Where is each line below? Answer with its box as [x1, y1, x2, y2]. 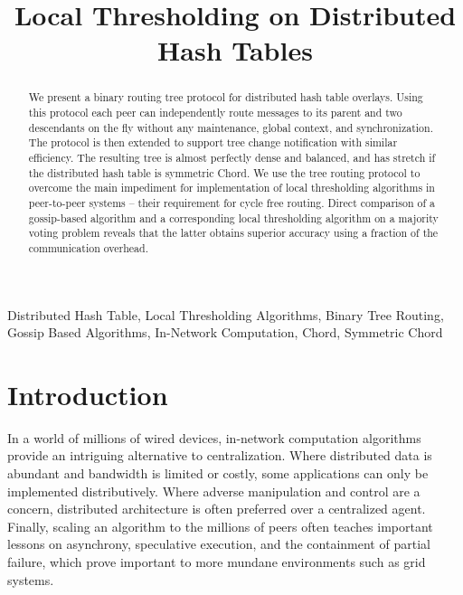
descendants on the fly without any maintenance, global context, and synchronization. [28, 119, 433, 135]
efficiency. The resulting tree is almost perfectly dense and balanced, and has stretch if [28, 149, 436, 165]
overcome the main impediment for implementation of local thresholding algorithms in [28, 180, 435, 195]
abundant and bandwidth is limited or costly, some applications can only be [7, 464, 429, 483]
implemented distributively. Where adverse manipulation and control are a [7, 481, 420, 500]
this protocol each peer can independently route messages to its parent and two [28, 105, 402, 120]
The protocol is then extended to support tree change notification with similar [28, 135, 398, 150]
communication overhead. [28, 240, 148, 255]
